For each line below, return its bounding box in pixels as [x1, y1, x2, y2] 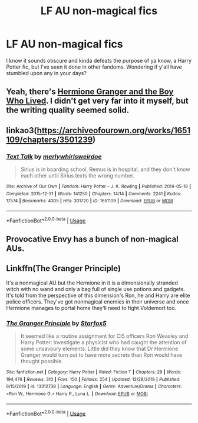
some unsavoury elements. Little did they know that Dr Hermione [20, 345, 179, 353]
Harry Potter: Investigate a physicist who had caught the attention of [20, 339, 187, 346]
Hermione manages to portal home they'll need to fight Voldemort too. [6, 304, 177, 311]
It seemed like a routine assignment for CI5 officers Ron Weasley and [20, 332, 189, 340]
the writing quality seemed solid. [6, 105, 130, 115]
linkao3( [6, 125, 37, 135]
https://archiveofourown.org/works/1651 [37, 125, 191, 135]
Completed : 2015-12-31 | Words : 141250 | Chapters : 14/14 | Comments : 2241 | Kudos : [6, 190, 181, 196]
